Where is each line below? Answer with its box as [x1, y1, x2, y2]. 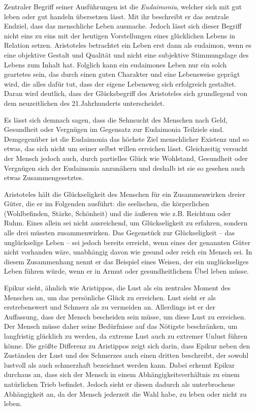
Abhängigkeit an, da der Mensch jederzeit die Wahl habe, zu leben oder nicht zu [4, 388, 247, 399]
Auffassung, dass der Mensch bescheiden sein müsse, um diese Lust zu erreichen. [4, 311, 246, 321]
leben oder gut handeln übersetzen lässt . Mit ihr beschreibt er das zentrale [4, 11, 229, 21]
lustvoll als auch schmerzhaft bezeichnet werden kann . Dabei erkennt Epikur [4, 359, 235, 370]
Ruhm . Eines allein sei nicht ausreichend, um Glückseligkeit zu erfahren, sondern [4, 218, 248, 228]
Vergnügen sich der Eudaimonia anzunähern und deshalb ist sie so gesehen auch [4, 162, 245, 173]
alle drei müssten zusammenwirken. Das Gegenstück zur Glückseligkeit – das [4, 227, 235, 238]
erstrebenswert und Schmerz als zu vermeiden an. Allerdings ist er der [4, 302, 216, 312]
